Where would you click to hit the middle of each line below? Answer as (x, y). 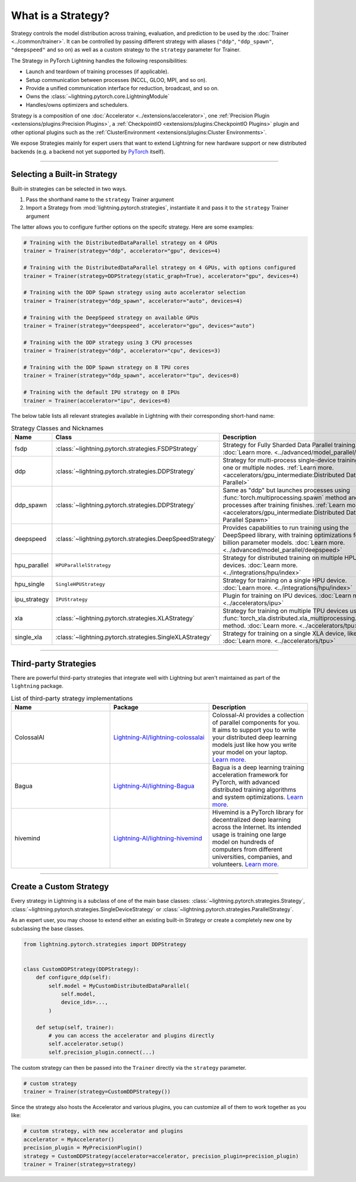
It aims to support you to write (254, 730)
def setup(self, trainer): (75, 1027)
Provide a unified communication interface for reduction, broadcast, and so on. (122, 88)
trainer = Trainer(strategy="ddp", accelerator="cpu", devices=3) (122, 351)
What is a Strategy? (60, 15)
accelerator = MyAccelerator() (69, 1139)
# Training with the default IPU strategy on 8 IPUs (102, 392)
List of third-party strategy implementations (72, 698)
